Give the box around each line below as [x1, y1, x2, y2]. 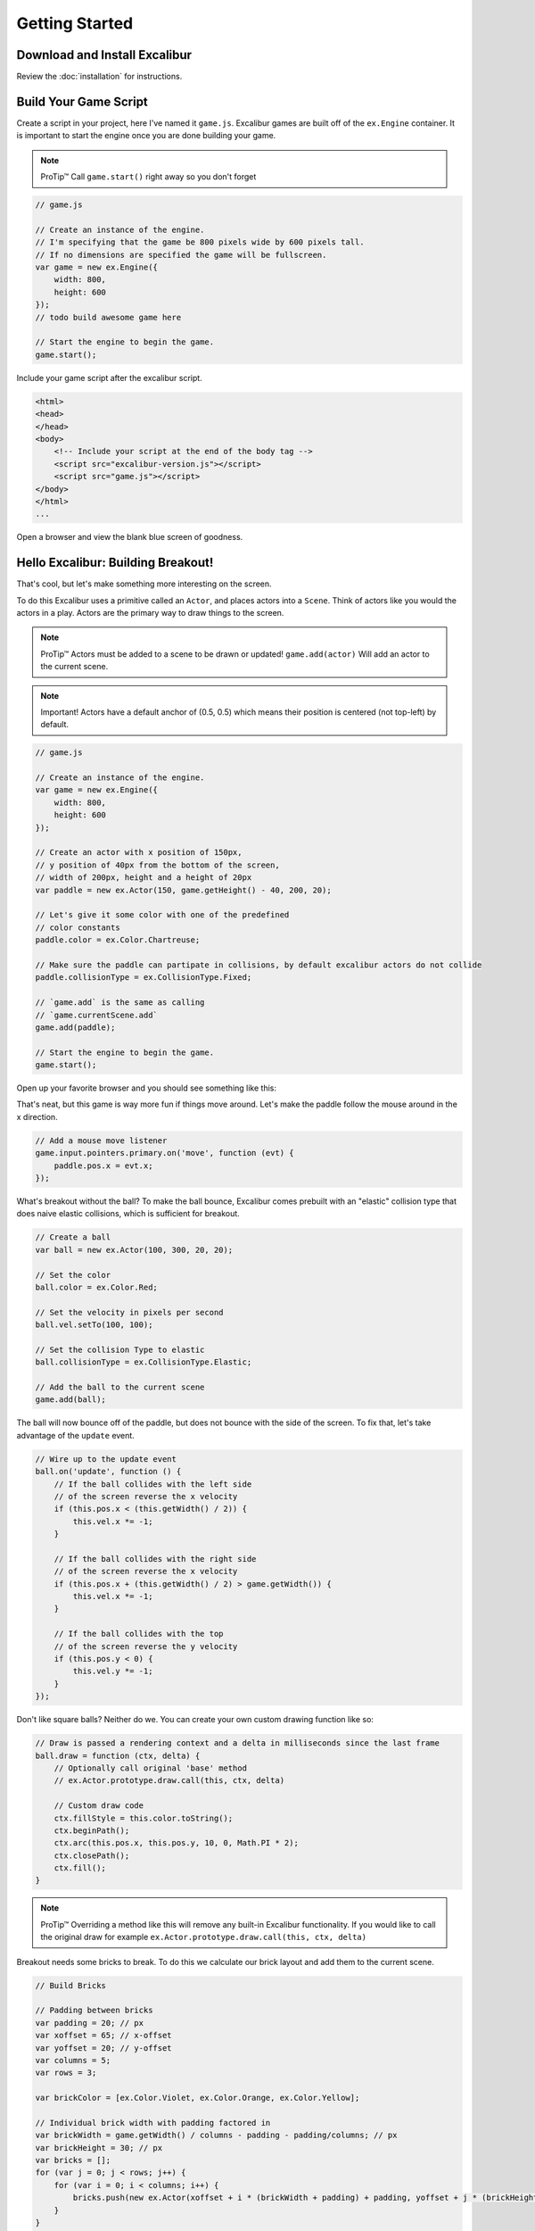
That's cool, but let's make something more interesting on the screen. [16, 578, 272, 589]
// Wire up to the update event [35, 1454, 177, 1464]
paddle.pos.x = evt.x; [53, 1160, 153, 1171]
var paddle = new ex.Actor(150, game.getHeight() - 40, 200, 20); [35, 884, 332, 895]
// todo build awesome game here [35, 312, 182, 322]
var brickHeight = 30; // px [35, 2143, 163, 2152]
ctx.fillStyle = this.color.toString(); [53, 1812, 234, 1823]
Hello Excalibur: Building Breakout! [16, 555, 214, 570]
